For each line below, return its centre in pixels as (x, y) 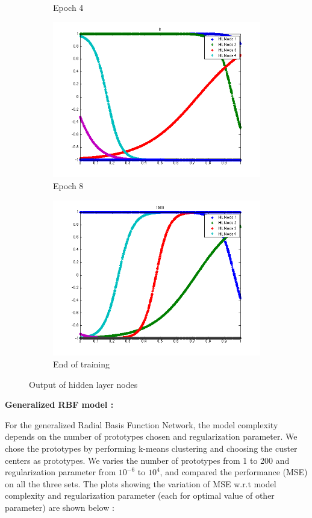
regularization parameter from (61, 472)
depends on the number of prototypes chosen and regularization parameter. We (151, 436)
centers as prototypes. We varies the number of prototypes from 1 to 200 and (147, 460)
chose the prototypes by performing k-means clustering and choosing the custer (151, 448)
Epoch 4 (68, 7)
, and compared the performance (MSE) (234, 472)
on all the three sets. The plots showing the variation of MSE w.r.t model (141, 483)
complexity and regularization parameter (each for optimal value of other (140, 495)
